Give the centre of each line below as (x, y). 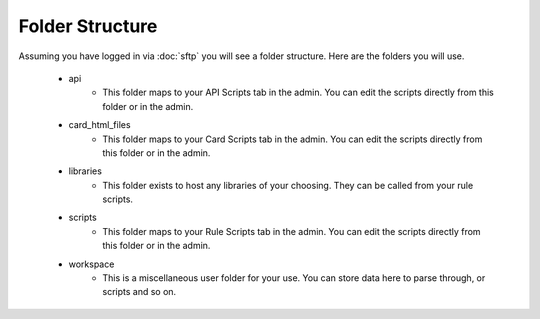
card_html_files (99, 125)
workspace (91, 264)
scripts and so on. (139, 292)
